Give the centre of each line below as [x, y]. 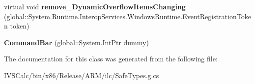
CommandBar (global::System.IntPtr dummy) [76, 42]
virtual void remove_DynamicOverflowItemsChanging [95, 6]
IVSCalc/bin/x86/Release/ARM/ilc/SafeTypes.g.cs [82, 75]
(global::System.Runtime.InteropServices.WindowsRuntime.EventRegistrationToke [127, 16]
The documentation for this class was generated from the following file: [111, 59]
